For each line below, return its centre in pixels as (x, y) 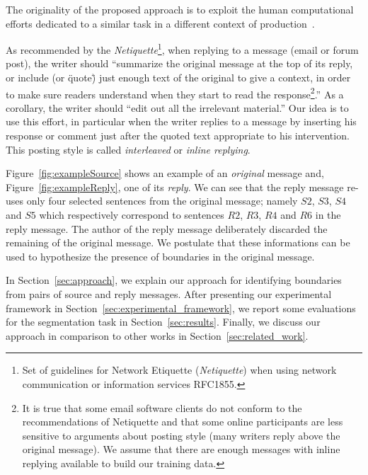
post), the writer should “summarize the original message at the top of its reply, (179, 63)
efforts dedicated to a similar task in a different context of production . (160, 23)
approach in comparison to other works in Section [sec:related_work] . (157, 335)
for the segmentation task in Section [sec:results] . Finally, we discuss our (163, 322)
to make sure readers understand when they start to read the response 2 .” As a (175, 93)
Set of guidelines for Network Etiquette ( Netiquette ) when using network (179, 370)
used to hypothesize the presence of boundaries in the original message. (160, 256)
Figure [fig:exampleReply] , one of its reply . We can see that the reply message (175, 187)
